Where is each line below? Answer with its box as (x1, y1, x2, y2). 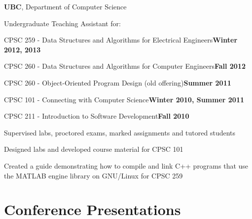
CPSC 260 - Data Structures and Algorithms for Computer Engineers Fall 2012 (4, 61, 246, 71)
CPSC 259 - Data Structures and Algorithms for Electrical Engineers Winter (4, 35, 238, 45)
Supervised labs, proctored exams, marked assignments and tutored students (4, 127, 236, 137)
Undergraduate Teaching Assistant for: (4, 18, 121, 28)
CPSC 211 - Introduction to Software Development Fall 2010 (4, 111, 189, 121)
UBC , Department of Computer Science (4, 1, 127, 11)
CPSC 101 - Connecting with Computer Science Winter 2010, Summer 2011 (4, 94, 245, 104)
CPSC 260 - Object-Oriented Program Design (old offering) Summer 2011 (4, 77, 231, 88)
